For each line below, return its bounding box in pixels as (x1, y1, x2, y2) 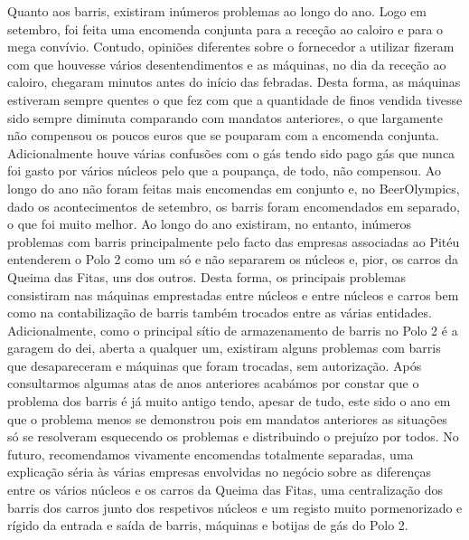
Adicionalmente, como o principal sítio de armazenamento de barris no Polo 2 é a (7, 320, 458, 339)
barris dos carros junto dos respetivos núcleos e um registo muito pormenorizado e (7, 497, 463, 516)
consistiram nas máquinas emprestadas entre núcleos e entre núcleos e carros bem (7, 285, 459, 304)
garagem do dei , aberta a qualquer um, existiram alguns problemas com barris (7, 338, 441, 357)
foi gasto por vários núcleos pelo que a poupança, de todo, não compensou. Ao (7, 161, 441, 180)
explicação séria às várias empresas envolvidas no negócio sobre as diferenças (7, 462, 432, 481)
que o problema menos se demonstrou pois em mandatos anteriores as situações (7, 409, 447, 428)
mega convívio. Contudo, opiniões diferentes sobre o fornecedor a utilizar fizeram (7, 37, 455, 56)
